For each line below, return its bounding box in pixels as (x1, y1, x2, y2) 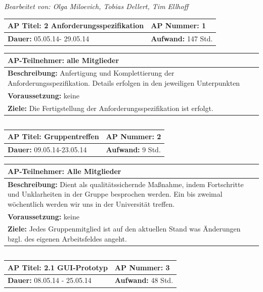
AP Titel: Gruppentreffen (8, 131, 99, 142)
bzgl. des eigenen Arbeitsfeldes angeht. (8, 233, 127, 244)
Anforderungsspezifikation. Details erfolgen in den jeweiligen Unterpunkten (8, 77, 240, 88)
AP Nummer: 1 (151, 20, 206, 31)
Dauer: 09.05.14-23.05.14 (8, 144, 87, 155)
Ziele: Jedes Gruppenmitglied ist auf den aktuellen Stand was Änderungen (8, 223, 241, 234)
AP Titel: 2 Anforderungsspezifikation (8, 20, 144, 31)
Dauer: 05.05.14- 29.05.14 (8, 33, 90, 43)
